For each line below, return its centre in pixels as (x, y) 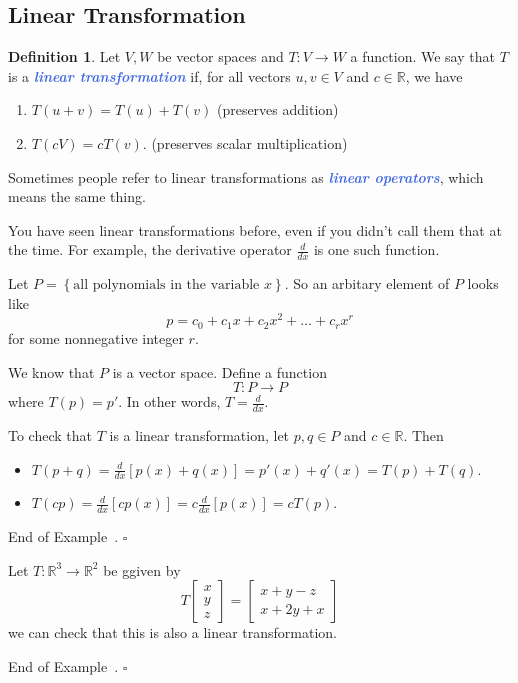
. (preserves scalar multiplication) (245, 142)
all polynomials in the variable (166, 285)
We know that (51, 371)
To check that (50, 434)
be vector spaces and (220, 56)
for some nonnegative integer (96, 337)
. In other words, (169, 401)
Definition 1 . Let (64, 56)
